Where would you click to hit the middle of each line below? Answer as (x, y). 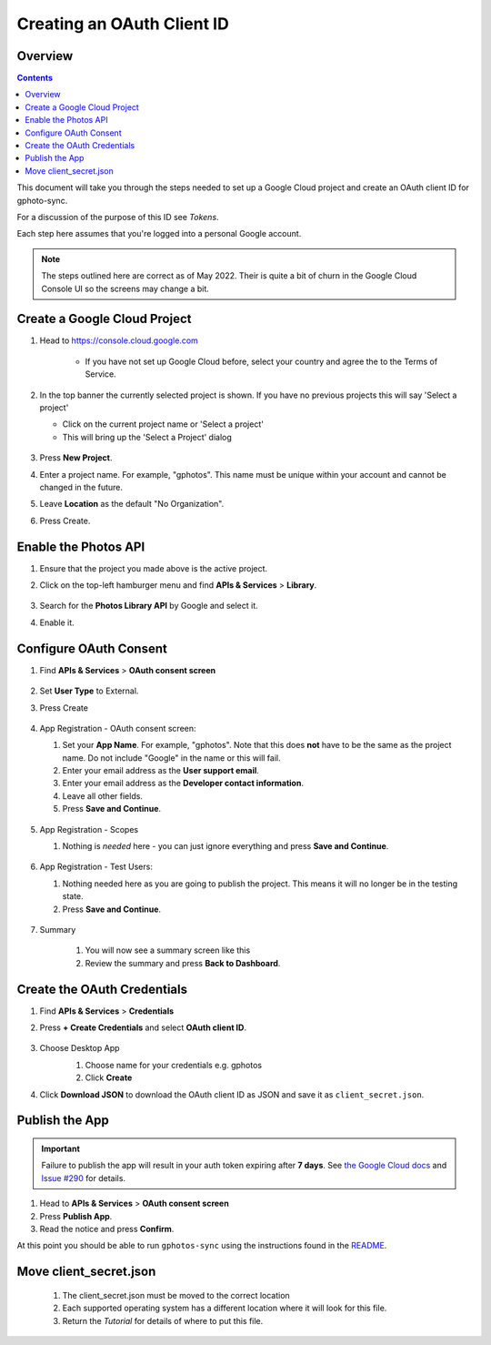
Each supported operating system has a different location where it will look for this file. (225, 1308)
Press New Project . (76, 458)
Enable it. (57, 622)
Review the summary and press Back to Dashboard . (183, 963)
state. (73, 896)
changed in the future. (81, 487)
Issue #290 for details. (84, 1178)
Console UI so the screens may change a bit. (125, 288)
